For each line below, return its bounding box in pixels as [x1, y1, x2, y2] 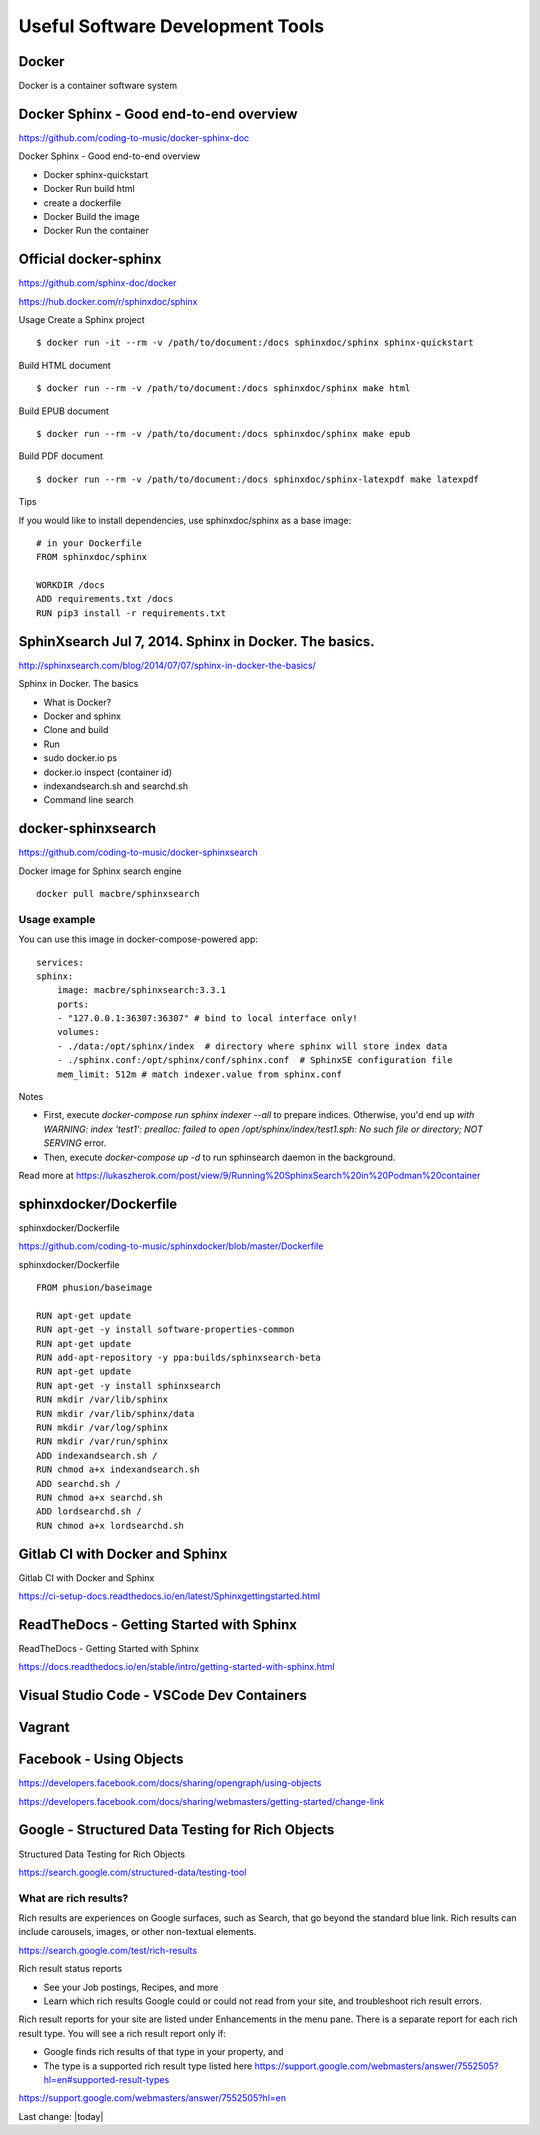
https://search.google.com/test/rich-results [18, 1944, 198, 1956]
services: [36, 956, 84, 968]
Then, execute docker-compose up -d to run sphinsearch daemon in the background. [43, 1151, 396, 1163]
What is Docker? [43, 696, 112, 708]
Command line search [43, 794, 134, 806]
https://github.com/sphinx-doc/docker [18, 277, 177, 289]
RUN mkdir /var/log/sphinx [36, 1421, 169, 1433]
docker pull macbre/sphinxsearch [36, 888, 200, 899]
